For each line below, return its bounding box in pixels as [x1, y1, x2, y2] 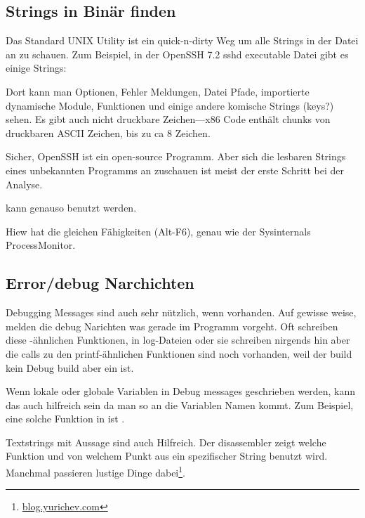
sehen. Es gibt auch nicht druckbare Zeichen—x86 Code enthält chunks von [6, 112, 331, 127]
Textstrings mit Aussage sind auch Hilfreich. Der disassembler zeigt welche [6, 434, 326, 449]
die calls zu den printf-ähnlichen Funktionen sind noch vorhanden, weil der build [6, 346, 352, 361]
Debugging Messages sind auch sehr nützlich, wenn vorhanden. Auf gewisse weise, [6, 305, 357, 320]
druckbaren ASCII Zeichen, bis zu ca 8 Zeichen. [6, 125, 211, 140]
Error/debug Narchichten [6, 272, 194, 294]
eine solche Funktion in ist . [6, 411, 125, 426]
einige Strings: [6, 60, 67, 75]
